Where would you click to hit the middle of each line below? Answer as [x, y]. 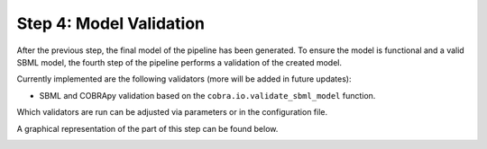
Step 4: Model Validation [111, 23]
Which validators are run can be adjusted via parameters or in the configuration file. [172, 112]
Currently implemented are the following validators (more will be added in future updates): [184, 79]
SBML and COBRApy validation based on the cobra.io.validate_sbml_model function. [207, 95]
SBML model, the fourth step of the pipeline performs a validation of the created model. [179, 62]
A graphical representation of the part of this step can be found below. [147, 128]
